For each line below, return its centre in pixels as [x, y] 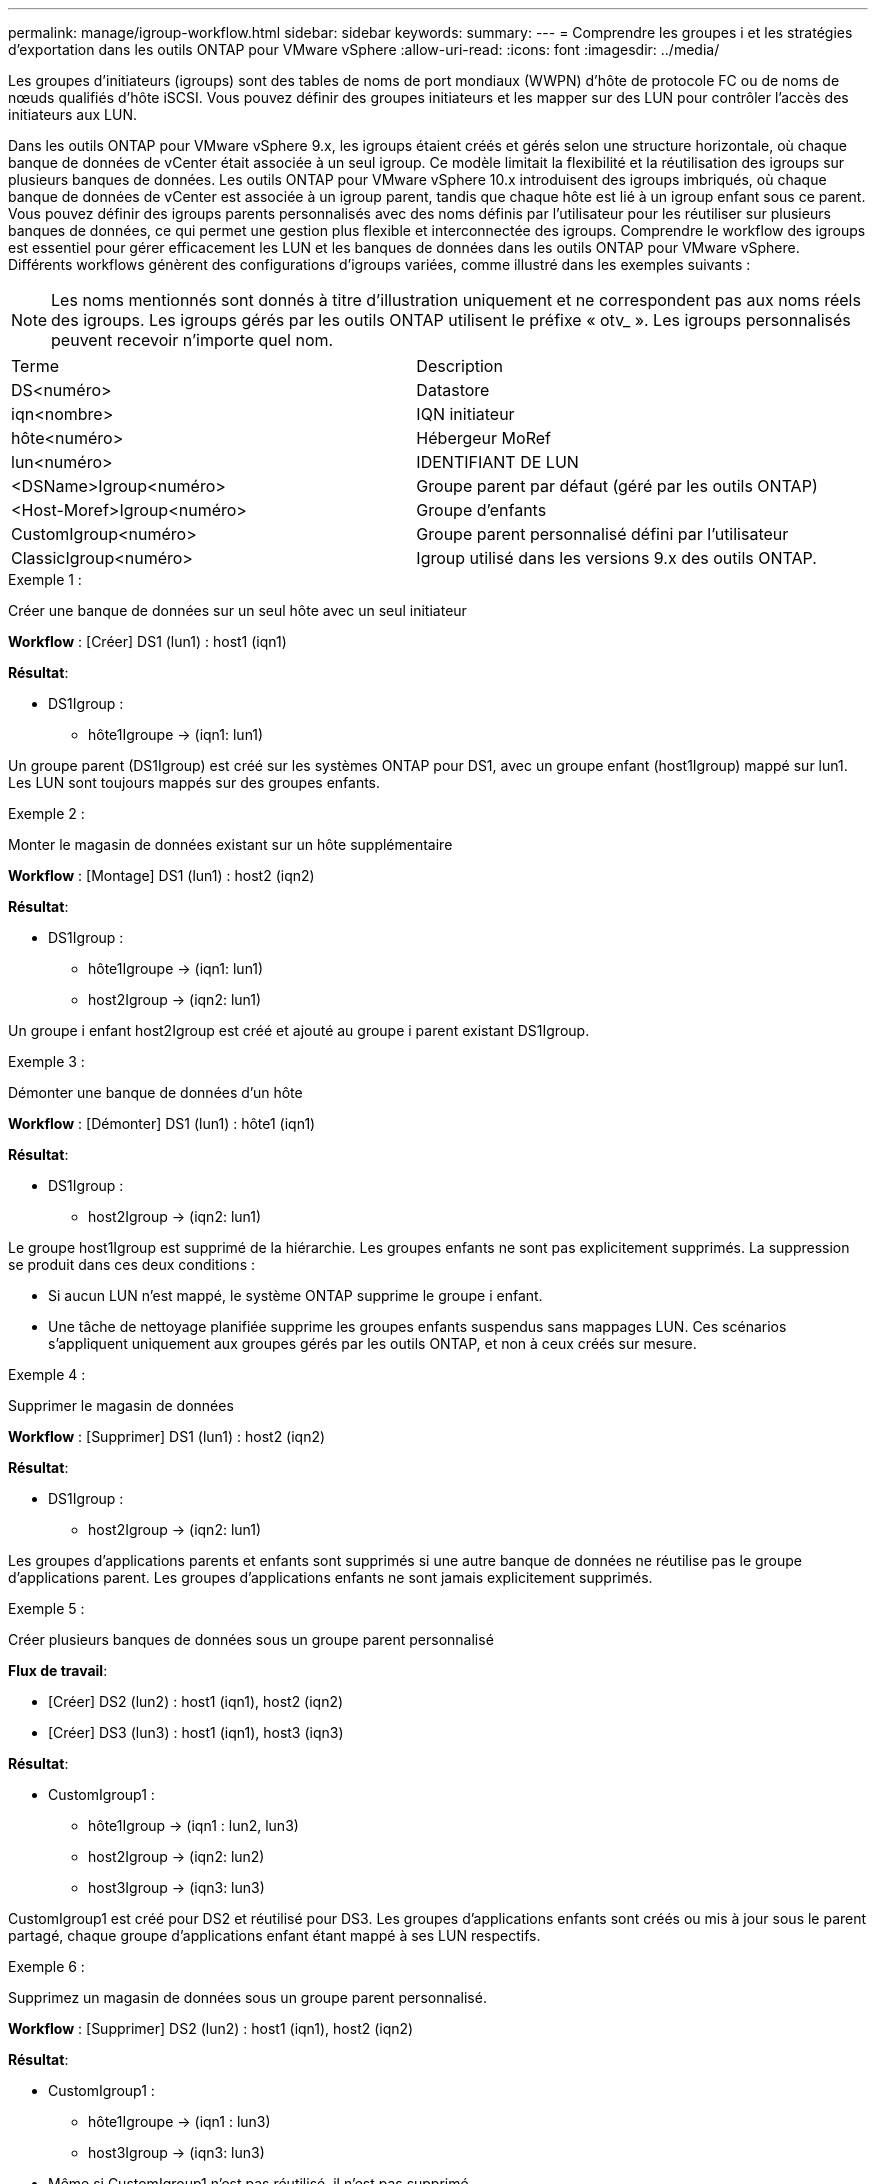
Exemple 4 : [47, 1374]
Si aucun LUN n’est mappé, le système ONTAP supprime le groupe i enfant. [295, 1295]
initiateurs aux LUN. [73, 114]
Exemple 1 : [45, 579]
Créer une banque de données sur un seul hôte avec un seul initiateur [237, 610]
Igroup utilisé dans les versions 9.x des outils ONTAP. [616, 558]
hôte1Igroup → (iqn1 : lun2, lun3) [193, 1825]
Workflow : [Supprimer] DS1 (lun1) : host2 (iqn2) [167, 1436]
